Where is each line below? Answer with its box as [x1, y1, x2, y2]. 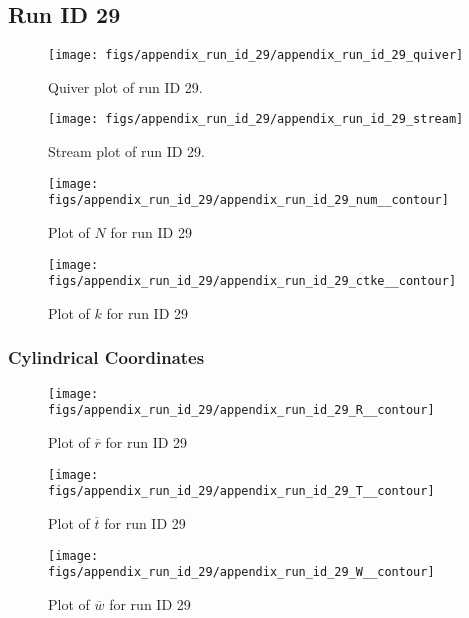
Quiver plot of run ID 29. [48, 76, 203, 97]
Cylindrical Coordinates [8, 345, 205, 370]
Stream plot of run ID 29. [48, 141, 206, 162]
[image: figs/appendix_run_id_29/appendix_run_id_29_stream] [48, 112, 464, 127]
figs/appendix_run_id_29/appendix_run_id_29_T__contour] [48, 484, 435, 499]
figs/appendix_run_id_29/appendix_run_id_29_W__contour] [48, 565, 435, 580]
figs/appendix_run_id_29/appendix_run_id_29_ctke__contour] [48, 274, 457, 289]
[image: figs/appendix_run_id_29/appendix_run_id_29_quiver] [48, 48, 464, 63]
